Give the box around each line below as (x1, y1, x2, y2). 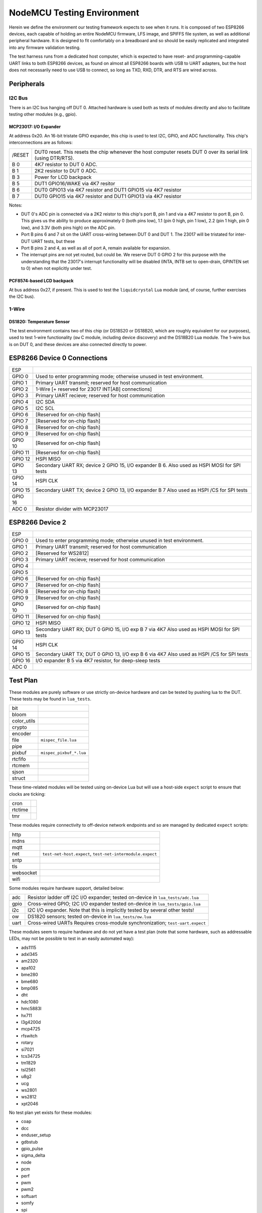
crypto (12, 724, 27, 731)
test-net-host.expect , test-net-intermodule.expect (42, 850, 157, 857)
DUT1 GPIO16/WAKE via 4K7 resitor (34, 180, 115, 187)
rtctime (12, 806, 29, 813)
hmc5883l (21, 1006, 42, 1012)
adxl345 (21, 951, 38, 957)
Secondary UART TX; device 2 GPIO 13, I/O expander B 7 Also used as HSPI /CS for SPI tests (35, 487, 248, 493)
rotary (21, 1040, 33, 1046)
